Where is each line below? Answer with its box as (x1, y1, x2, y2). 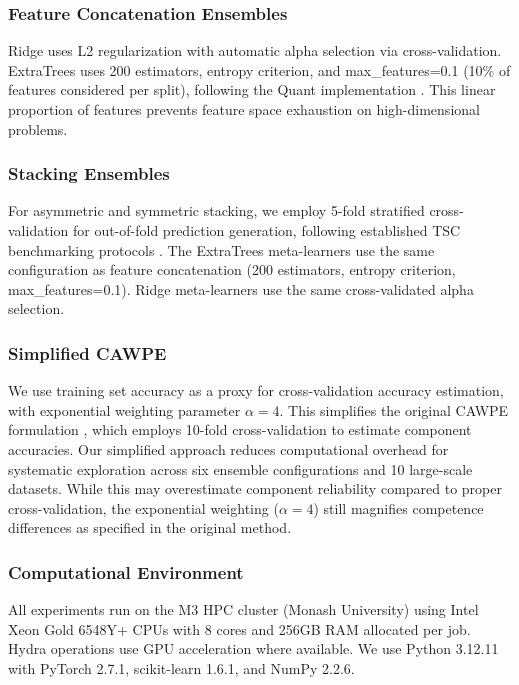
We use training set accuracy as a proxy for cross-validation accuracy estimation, (8, 380, 504, 401)
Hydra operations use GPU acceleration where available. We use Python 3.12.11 (8, 638, 499, 659)
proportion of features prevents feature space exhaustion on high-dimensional (8, 99, 480, 119)
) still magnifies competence (313, 497, 484, 518)
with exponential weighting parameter (8, 399, 241, 420)
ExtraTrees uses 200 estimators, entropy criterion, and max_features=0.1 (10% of (8, 59, 511, 80)
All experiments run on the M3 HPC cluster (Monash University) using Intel (8, 599, 479, 620)
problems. (8, 118, 68, 139)
